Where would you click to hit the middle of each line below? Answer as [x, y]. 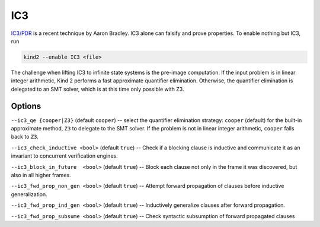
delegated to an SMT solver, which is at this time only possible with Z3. [97, 89]
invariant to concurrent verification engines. [64, 156]
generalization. [29, 194]
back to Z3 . [25, 137]
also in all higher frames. [41, 175]
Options [26, 106]
